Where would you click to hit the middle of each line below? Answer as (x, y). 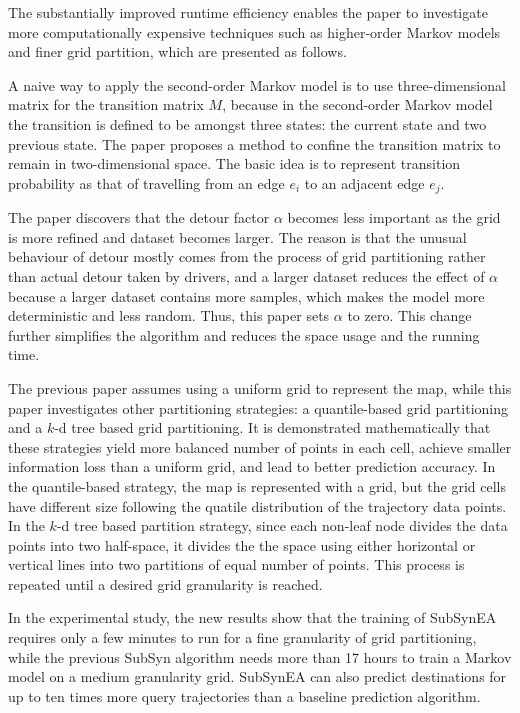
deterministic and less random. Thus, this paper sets (169, 315)
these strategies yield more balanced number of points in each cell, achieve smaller (260, 446)
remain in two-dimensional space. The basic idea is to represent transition (234, 163)
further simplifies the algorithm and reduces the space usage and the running (244, 334)
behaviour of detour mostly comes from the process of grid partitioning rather (247, 256)
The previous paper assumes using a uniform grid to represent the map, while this (260, 387)
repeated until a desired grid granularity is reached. (165, 583)
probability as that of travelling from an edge (146, 182)
